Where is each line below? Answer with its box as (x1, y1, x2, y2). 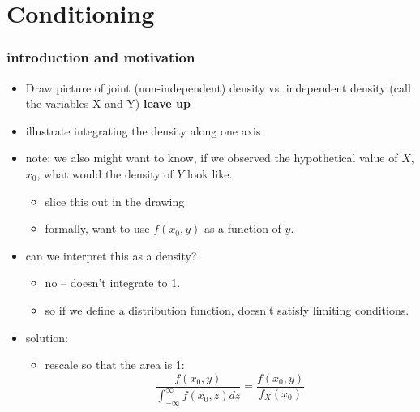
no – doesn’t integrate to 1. (45, 274, 181, 291)
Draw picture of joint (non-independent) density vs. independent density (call (25, 79, 411, 96)
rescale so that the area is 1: (45, 356, 185, 373)
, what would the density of (36, 165, 174, 182)
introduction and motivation (6, 47, 195, 67)
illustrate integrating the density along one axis (25, 122, 261, 139)
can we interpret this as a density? (25, 247, 197, 264)
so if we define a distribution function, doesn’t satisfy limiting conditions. (45, 301, 409, 318)
